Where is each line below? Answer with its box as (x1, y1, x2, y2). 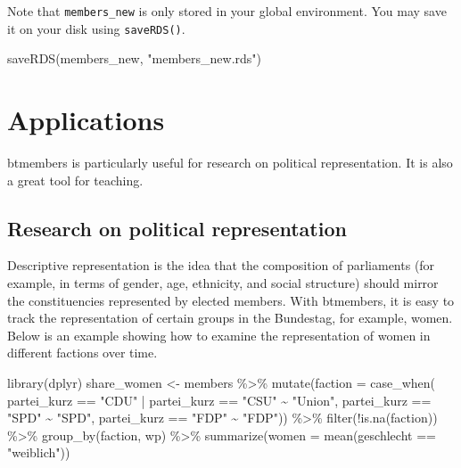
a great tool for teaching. (7, 170, 144, 189)
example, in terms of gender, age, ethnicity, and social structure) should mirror (7, 274, 439, 292)
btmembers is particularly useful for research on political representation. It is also (7, 153, 453, 172)
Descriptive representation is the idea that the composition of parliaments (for (7, 256, 435, 275)
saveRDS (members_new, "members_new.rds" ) (7, 49, 262, 68)
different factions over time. (7, 343, 158, 362)
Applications (7, 102, 165, 138)
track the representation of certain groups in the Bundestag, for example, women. (7, 308, 453, 327)
